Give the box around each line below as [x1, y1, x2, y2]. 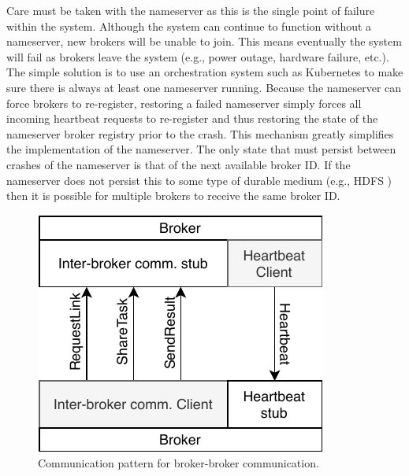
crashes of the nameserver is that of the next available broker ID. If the [6, 156, 351, 172]
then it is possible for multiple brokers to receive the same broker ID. [6, 187, 340, 204]
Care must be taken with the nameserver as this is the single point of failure [6, 2, 375, 18]
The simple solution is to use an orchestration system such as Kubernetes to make [6, 64, 403, 80]
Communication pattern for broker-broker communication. [38, 455, 319, 471]
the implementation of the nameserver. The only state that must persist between [6, 141, 396, 157]
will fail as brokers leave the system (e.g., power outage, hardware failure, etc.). [6, 48, 389, 65]
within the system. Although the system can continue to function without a [6, 17, 372, 34]
